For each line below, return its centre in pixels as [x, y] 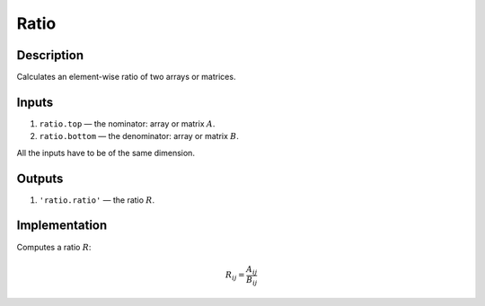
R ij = [235, 276]
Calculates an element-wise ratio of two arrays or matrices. [126, 77]
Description [50, 55]
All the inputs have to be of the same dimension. [106, 153]
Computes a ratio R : [54, 247]
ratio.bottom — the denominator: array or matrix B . [139, 136]
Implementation [62, 226]
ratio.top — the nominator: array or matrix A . [127, 123]
